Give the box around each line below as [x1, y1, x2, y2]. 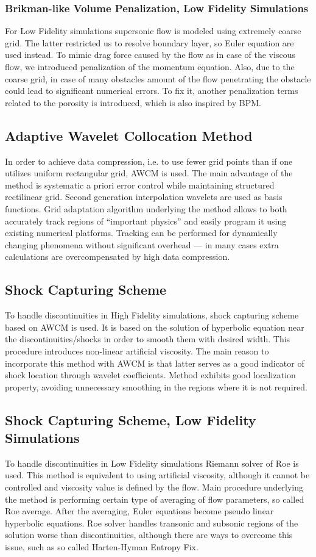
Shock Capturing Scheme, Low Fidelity [5, 410, 256, 429]
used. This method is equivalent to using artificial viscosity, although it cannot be [5, 469, 310, 481]
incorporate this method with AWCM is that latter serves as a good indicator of [5, 356, 304, 369]
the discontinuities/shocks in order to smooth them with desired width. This [5, 332, 290, 345]
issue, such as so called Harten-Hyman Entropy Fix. [5, 541, 198, 553]
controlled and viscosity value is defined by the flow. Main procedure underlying [5, 481, 304, 494]
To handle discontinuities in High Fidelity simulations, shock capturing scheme [5, 309, 299, 322]
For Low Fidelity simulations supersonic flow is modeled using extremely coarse [5, 24, 301, 37]
